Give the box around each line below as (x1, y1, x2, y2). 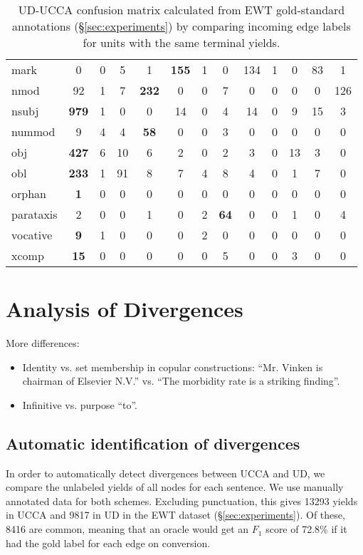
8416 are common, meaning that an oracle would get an (6, 522, 249, 536)
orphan (11, 185, 46, 202)
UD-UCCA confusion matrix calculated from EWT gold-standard (18, 1, 345, 18)
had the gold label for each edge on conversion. (6, 535, 211, 550)
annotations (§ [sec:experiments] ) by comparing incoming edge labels (12, 18, 351, 34)
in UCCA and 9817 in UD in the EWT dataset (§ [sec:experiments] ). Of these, (6, 507, 345, 522)
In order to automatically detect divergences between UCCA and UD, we (6, 465, 325, 480)
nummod (11, 123, 56, 140)
